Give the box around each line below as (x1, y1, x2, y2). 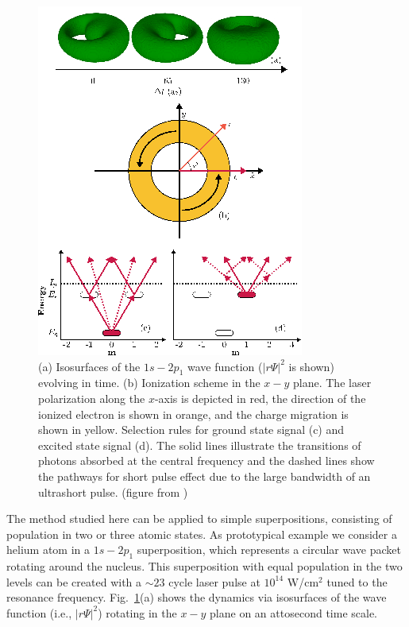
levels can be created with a (6, 573, 142, 590)
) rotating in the (98, 604, 177, 621)
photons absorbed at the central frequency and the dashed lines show (38, 452, 375, 469)
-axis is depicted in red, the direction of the (154, 389, 366, 406)
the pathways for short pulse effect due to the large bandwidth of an (38, 467, 371, 484)
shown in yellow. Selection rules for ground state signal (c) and (38, 421, 345, 438)
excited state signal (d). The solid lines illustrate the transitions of (38, 436, 361, 453)
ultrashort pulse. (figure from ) (38, 483, 188, 500)
